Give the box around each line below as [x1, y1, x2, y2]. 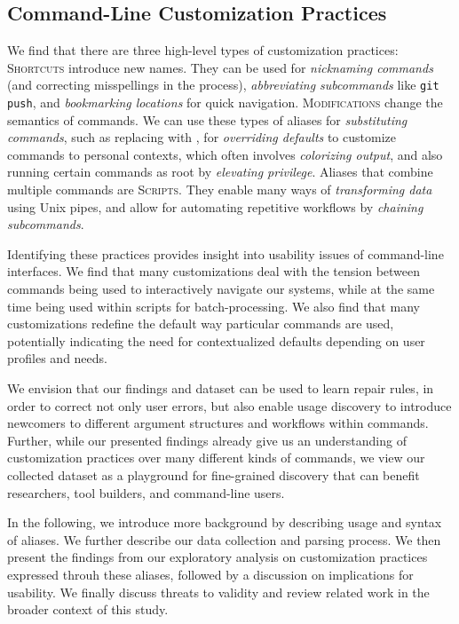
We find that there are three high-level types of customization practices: [7, 41, 399, 59]
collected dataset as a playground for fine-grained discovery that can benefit [7, 465, 420, 484]
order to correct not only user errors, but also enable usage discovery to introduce [7, 396, 452, 415]
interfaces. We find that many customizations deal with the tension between [7, 262, 421, 280]
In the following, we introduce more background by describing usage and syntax [7, 513, 442, 532]
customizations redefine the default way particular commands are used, [7, 314, 394, 333]
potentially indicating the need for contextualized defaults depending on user [7, 331, 425, 350]
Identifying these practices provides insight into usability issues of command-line [7, 244, 444, 263]
